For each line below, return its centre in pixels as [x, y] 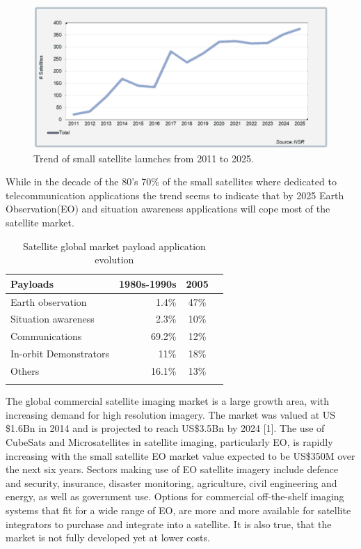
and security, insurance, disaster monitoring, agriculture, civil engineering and [171, 482]
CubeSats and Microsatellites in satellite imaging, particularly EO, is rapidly [169, 442]
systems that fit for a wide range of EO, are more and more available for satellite [178, 510]
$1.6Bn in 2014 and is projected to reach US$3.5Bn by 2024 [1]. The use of [165, 428]
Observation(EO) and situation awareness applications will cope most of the [168, 209]
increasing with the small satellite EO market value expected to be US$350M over [180, 455]
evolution [114, 260]
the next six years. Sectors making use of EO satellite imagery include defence [172, 469]
